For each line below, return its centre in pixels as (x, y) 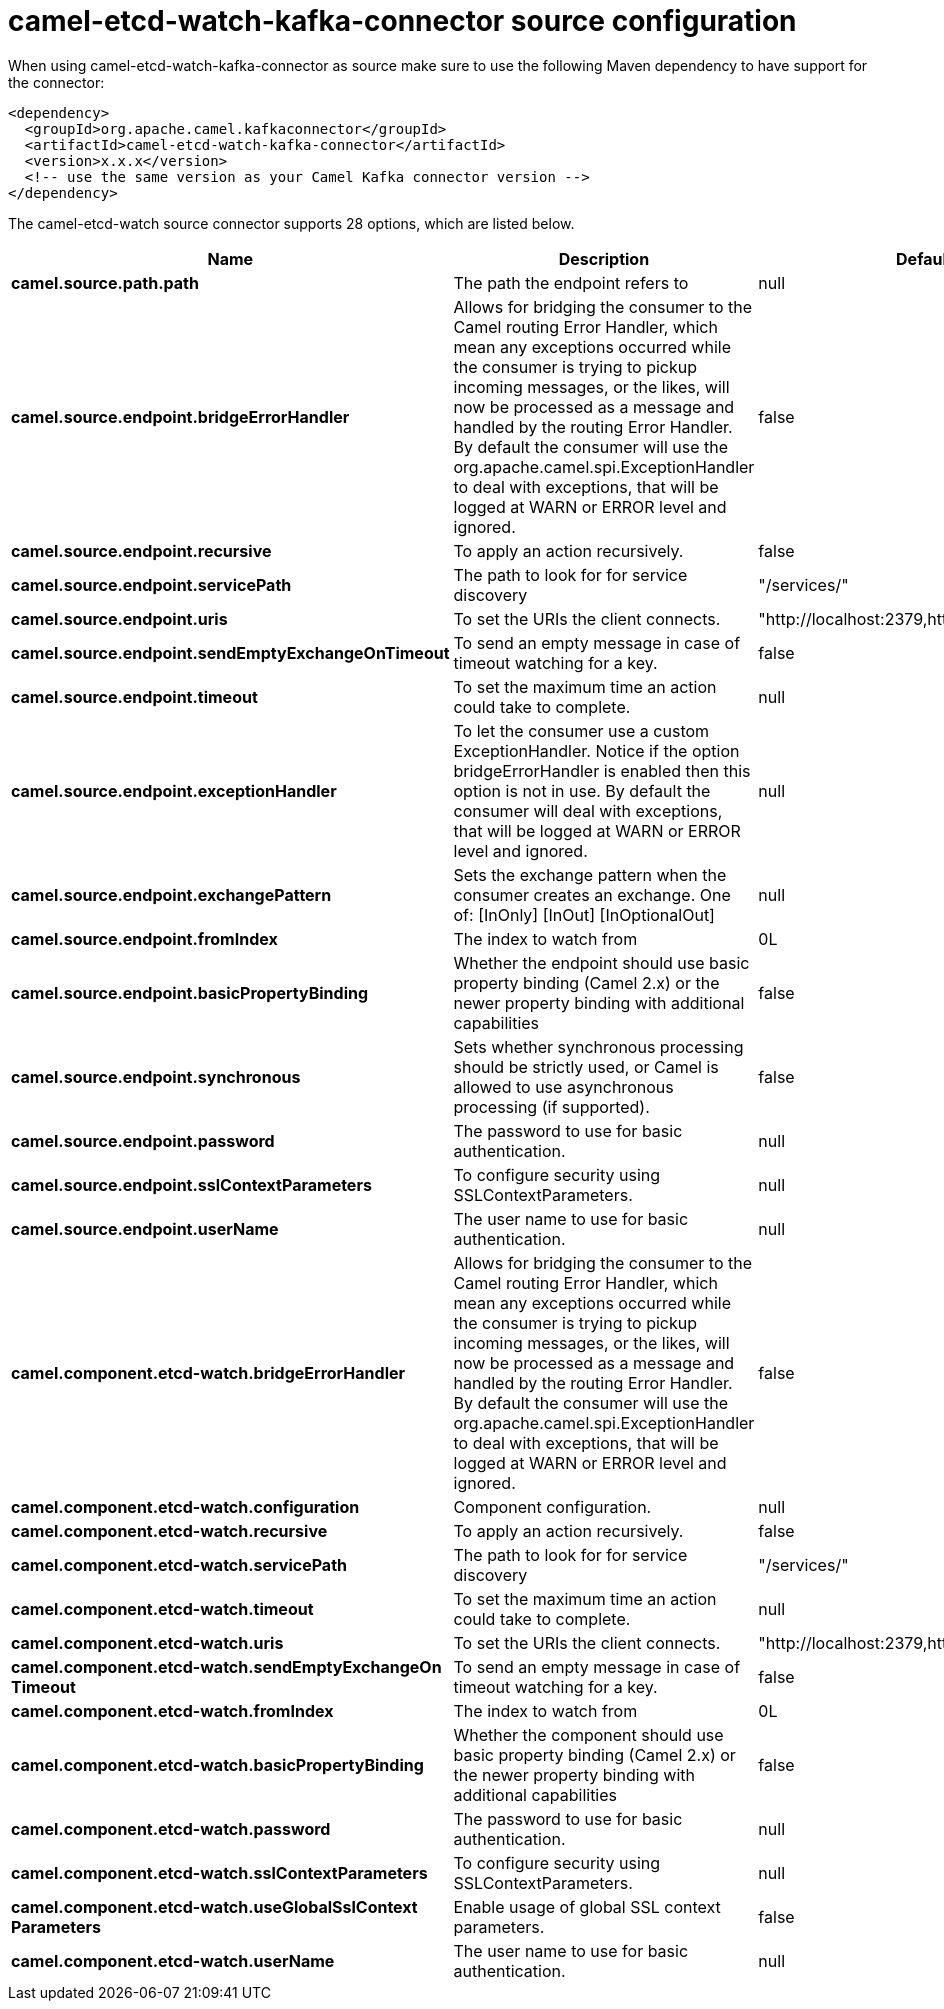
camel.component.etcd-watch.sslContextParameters (219, 1872)
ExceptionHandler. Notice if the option (596, 750)
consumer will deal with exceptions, (588, 810)
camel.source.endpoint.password (143, 1140)
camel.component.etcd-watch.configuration (185, 1506)
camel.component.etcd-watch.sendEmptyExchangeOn (226, 1666)
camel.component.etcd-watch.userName (173, 1960)
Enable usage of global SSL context (587, 1906)
